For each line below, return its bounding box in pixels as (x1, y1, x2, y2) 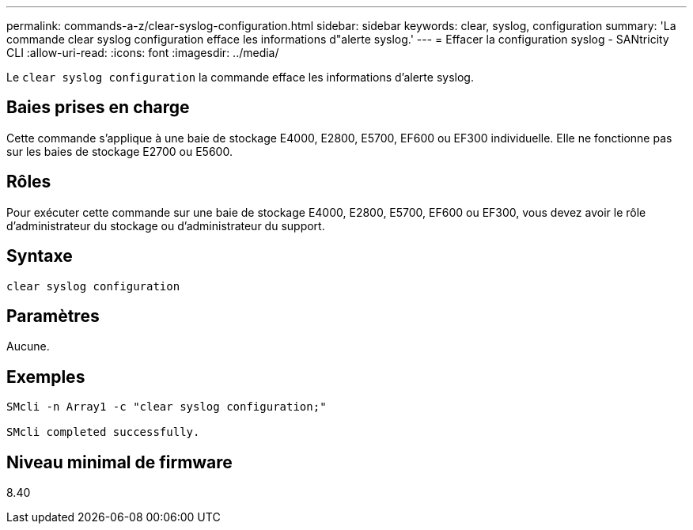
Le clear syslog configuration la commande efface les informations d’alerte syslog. (6, 70, 474, 84)
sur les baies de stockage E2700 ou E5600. (6, 144, 233, 158)
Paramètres (6, 305, 100, 326)
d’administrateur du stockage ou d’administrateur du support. (6, 218, 325, 233)
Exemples (6, 366, 85, 387)
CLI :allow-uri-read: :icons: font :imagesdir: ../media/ (6, 46, 279, 59)
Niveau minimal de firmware (6, 452, 233, 472)
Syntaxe (6, 246, 73, 267)
